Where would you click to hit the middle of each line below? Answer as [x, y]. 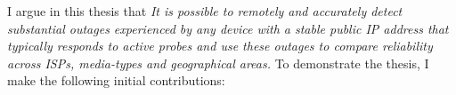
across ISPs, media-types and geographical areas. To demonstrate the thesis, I [218, 63]
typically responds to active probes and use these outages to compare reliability [220, 46]
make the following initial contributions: [116, 80]
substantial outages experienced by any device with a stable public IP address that [228, 28]
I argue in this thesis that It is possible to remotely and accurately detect [205, 11]
